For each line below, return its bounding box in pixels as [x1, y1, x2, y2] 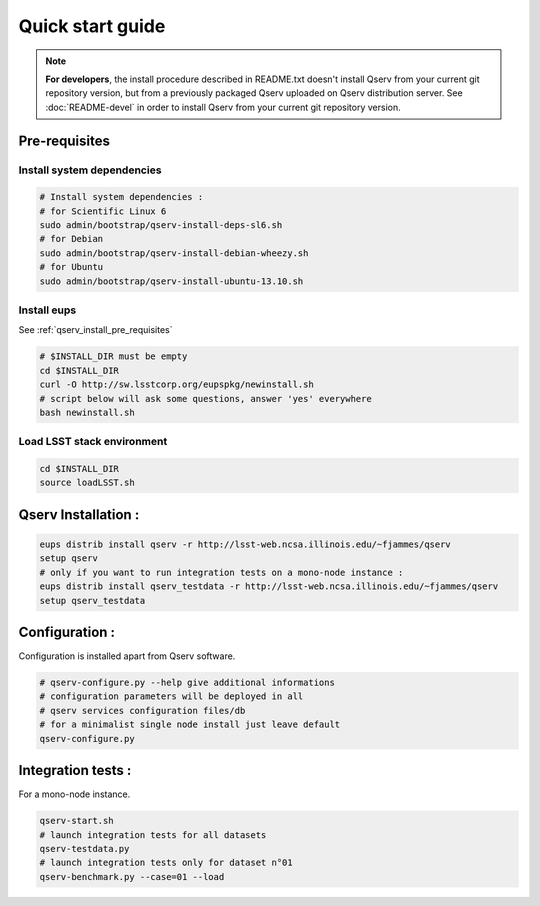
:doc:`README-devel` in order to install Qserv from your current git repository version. [45, 101, 402, 113]
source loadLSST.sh [39, 477, 135, 489]
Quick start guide [18, 15, 166, 37]
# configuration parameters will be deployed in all [39, 691, 304, 702]
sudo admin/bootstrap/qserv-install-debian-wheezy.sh [39, 247, 309, 259]
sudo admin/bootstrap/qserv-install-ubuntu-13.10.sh [39, 275, 304, 287]
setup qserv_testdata [39, 595, 146, 606]
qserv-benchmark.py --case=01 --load [39, 871, 225, 882]
